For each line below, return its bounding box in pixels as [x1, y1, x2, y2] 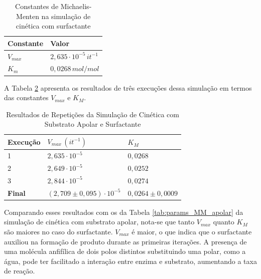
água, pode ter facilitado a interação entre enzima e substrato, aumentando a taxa [4, 255, 257, 266]
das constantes [4, 92, 49, 103]
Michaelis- [60, 1, 92, 11]
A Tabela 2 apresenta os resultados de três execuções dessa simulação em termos [4, 82, 252, 93]
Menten [16, 11, 39, 21]
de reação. [4, 265, 35, 276]
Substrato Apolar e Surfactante [44, 119, 141, 129]
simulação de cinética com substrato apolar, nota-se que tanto [4, 216, 195, 227]
